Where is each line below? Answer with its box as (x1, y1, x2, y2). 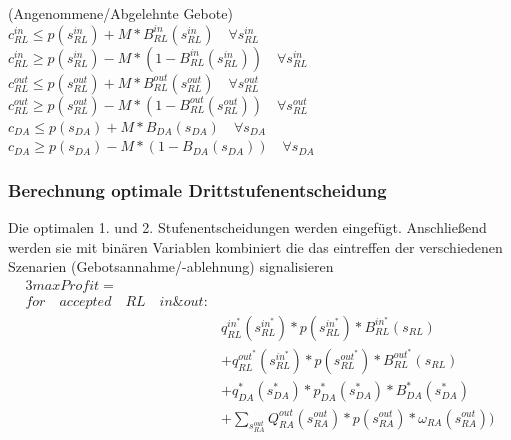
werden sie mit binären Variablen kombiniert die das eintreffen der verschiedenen (8, 236, 503, 257)
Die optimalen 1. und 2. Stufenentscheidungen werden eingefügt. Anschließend (8, 217, 487, 237)
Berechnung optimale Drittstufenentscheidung (8, 177, 387, 202)
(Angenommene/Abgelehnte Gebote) (8, 3, 233, 23)
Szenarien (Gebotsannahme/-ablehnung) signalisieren (8, 256, 334, 277)
